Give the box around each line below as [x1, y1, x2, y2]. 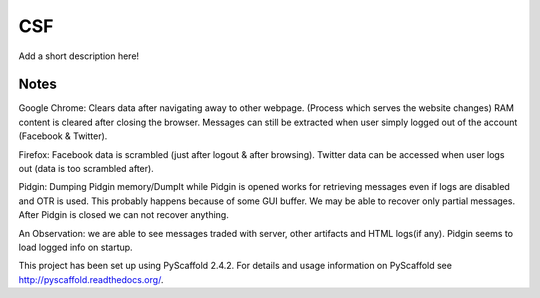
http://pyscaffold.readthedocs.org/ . [18, 273, 164, 285]
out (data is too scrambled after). [18, 163, 154, 175]
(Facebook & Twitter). [18, 130, 108, 142]
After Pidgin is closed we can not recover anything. [18, 209, 229, 221]
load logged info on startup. [18, 241, 134, 253]
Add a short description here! [18, 50, 140, 62]
